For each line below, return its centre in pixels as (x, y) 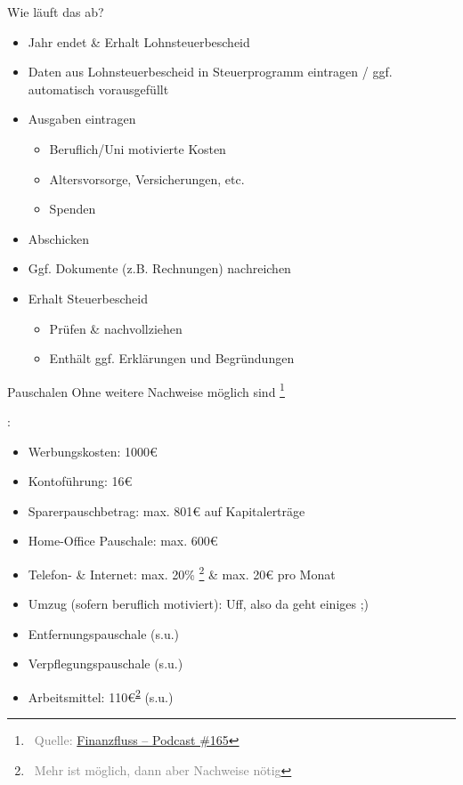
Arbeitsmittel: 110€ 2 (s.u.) (101, 695)
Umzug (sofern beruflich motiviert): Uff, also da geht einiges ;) (199, 604)
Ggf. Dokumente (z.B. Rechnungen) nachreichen (159, 268)
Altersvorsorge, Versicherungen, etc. (147, 178)
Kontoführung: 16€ (80, 481)
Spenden (73, 209)
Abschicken (58, 238)
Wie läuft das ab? (56, 12)
